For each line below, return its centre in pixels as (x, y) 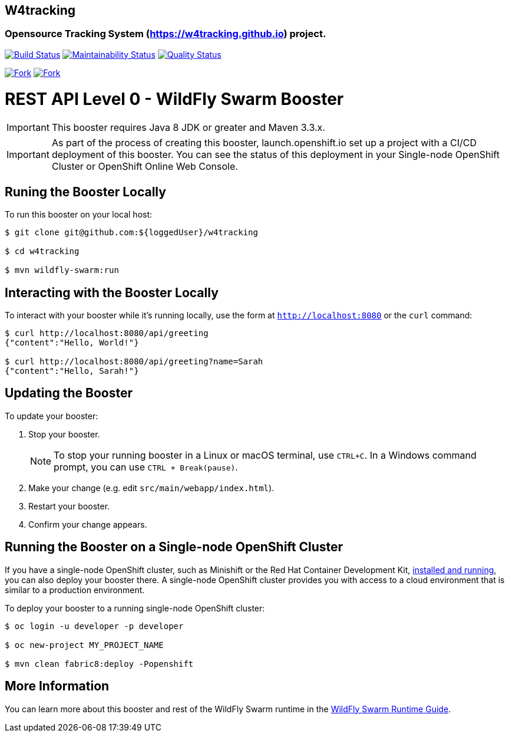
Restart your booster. (69, 506)
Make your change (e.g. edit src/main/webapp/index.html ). (151, 488)
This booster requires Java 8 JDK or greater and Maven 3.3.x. (188, 128)
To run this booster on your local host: (79, 215)
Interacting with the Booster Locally (112, 292)
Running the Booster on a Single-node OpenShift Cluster (174, 547)
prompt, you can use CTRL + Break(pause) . (146, 467)
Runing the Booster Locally (85, 192)
